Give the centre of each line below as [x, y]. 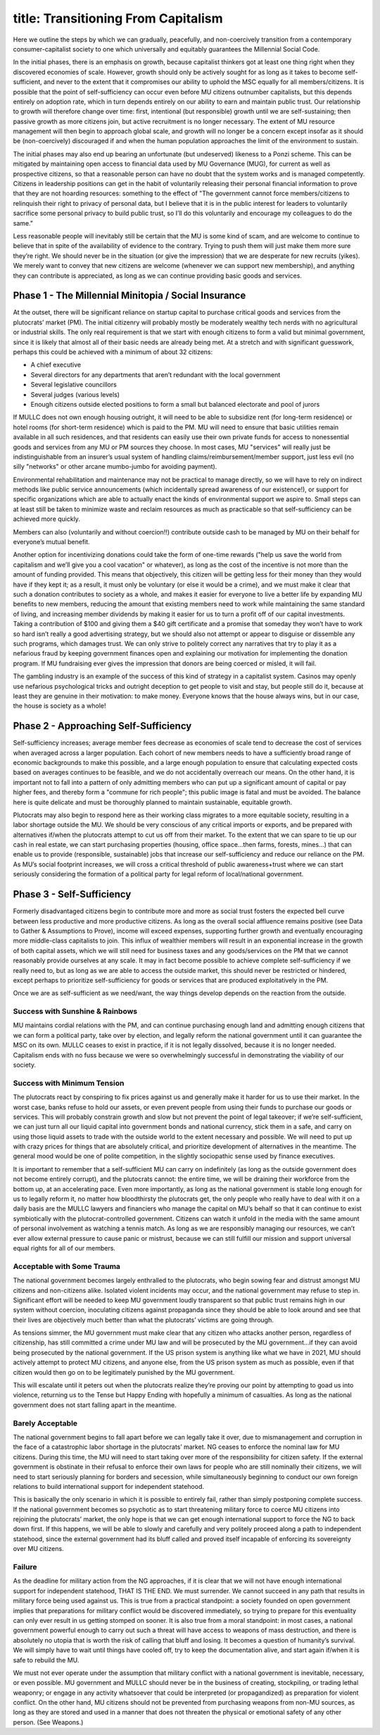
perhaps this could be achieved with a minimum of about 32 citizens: [113, 352]
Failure [25, 1567]
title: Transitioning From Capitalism [118, 18]
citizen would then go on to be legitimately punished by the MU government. [124, 1372]
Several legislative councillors [74, 385]
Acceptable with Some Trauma [67, 1266]
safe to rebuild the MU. [46, 1660]
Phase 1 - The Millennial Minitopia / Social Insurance [129, 296]
